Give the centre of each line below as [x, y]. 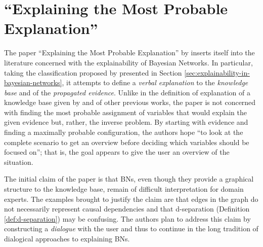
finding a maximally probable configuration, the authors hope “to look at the [124, 132]
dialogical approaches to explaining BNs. [67, 238]
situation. [19, 162]
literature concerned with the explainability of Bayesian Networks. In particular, [128, 62]
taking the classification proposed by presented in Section [93, 72]
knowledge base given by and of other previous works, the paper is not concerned [130, 102]
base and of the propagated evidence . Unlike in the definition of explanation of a [127, 92]
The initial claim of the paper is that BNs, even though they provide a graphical [129, 179]
